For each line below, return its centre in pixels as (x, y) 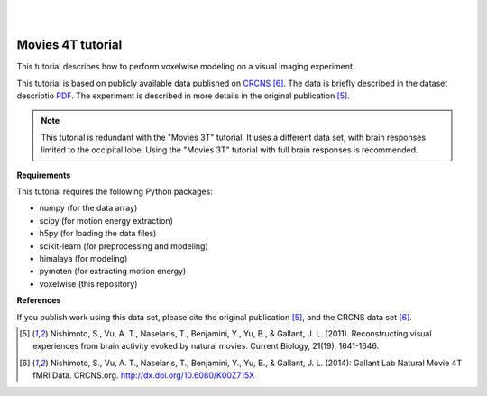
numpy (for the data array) (88, 208)
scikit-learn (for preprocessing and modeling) (124, 246)
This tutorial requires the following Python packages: (115, 192)
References (39, 300)
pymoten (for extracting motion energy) (113, 272)
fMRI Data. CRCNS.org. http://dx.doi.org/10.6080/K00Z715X (144, 375)
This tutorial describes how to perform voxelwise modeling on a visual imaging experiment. (186, 67)
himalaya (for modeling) (83, 258)
